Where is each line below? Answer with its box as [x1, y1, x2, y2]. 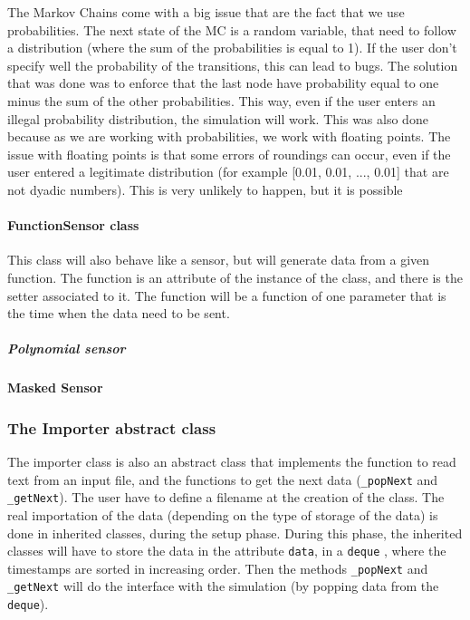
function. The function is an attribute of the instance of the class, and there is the [7, 267, 463, 286]
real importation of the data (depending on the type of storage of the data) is [7, 505, 438, 524]
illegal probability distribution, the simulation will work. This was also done [7, 109, 428, 128]
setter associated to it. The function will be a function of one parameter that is [7, 286, 446, 305]
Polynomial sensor [7, 339, 126, 358]
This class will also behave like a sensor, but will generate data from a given [7, 250, 430, 269]
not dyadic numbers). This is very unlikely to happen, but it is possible [7, 179, 403, 199]
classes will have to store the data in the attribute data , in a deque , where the [7, 541, 446, 560]
